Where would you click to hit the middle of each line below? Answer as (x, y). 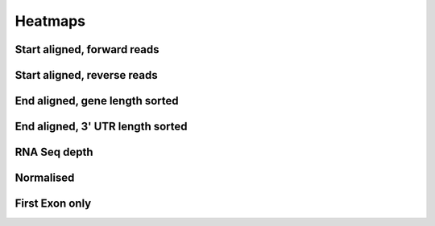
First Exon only (53, 204)
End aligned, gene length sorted (97, 101)
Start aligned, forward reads (87, 49)
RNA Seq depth (54, 152)
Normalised (45, 178)
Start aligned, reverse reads (86, 75)
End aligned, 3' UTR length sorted (101, 127)
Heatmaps (50, 21)
